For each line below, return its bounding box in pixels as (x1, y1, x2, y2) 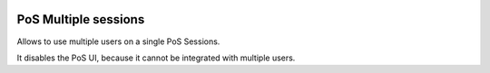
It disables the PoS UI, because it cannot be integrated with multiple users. (16, 52, 296, 63)
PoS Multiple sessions (16, 12, 145, 27)
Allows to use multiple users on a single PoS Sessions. (16, 36, 220, 47)
